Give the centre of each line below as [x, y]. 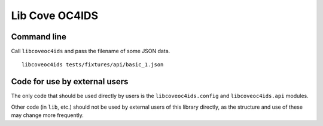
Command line [39, 37]
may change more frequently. [47, 115]
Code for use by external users [70, 82]
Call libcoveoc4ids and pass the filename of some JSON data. [91, 51]
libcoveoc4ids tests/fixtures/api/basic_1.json [93, 65]
